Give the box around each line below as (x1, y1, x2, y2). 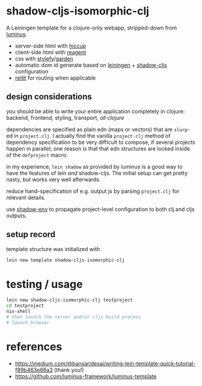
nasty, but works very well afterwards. (6, 176, 101, 183)
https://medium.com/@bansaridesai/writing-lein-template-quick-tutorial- (14, 360, 196, 367)
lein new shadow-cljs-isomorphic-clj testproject (6, 297, 133, 304)
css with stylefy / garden (14, 55, 73, 62)
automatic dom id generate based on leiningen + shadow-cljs (14, 61, 167, 69)
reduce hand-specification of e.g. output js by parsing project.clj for (6, 187, 180, 195)
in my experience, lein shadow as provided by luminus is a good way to (6, 163, 183, 170)
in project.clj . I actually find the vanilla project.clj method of (14, 132, 171, 139)
